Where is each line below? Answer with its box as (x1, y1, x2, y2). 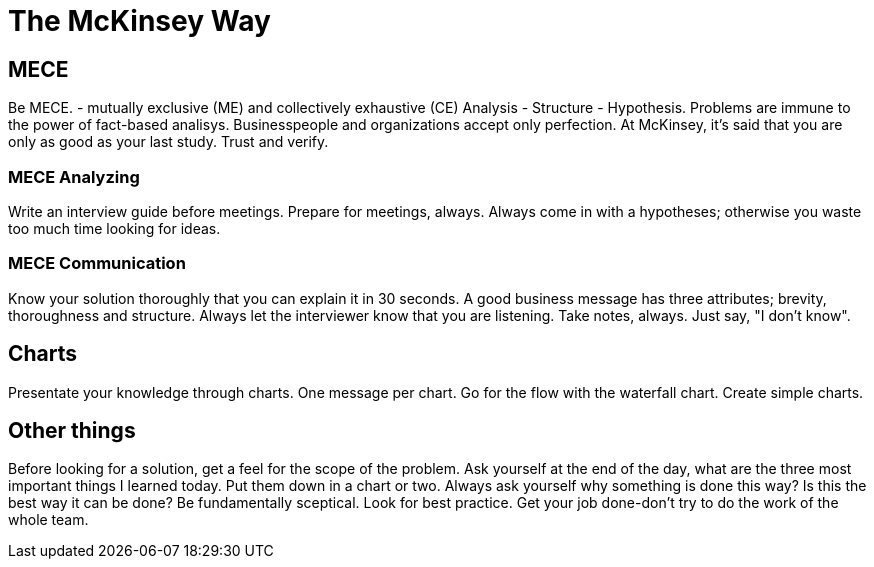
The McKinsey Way (8, 4, 271, 38)
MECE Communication (8, 253, 186, 274)
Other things (8, 417, 136, 443)
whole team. (8, 511, 89, 529)
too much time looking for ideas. (8, 219, 221, 237)
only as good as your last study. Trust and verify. (8, 133, 329, 151)
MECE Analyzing (8, 166, 140, 187)
